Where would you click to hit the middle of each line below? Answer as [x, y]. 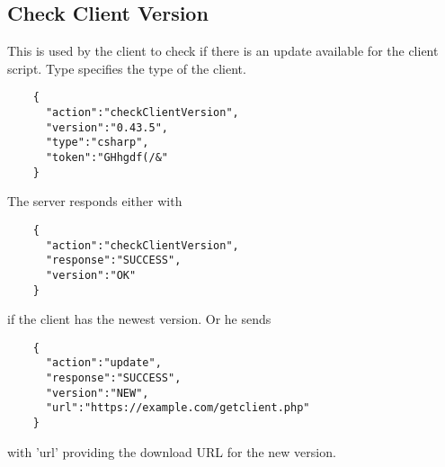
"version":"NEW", [97, 393]
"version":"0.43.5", [107, 127]
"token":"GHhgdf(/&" [107, 158]
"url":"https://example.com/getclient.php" [178, 408]
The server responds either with [95, 201]
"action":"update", [103, 363]
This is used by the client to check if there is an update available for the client [223, 51]
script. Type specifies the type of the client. [127, 68]
